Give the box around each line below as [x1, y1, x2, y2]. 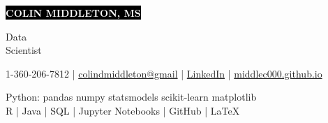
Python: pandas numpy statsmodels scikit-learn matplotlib [6, 89, 257, 104]
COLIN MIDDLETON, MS [6, 6, 141, 20]
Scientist [6, 43, 42, 57]
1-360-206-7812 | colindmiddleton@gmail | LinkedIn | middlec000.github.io [6, 66, 322, 80]
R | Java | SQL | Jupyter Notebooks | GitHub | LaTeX [6, 103, 240, 117]
